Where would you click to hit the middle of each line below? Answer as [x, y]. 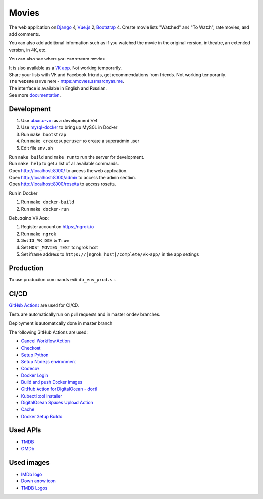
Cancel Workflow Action [46, 341]
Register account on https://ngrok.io [57, 227]
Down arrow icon [38, 481]
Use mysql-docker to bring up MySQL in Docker [69, 127]
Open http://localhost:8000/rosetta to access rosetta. [63, 184]
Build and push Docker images [52, 382]
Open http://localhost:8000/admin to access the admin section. [73, 178]
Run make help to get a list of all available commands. [64, 164]
